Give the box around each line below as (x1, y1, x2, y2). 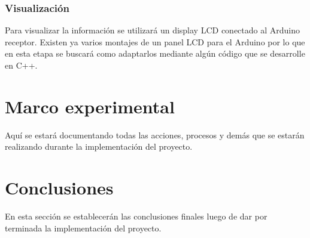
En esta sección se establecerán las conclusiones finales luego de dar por (5, 210, 268, 222)
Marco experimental (5, 94, 175, 118)
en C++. (5, 59, 38, 71)
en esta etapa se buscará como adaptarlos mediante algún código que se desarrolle (5, 47, 305, 60)
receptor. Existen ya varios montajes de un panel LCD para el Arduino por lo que (5, 35, 305, 48)
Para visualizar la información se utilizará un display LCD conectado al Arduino (5, 24, 300, 36)
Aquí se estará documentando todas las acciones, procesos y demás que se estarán (5, 128, 305, 141)
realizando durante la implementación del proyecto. (5, 140, 193, 153)
